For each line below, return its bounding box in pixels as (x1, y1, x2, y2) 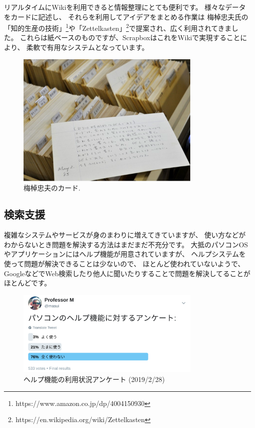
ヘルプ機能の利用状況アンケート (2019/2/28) (24, 374, 165, 384)
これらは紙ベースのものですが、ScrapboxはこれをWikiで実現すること (20, 32, 240, 43)
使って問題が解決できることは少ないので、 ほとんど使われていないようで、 (4, 258, 245, 268)
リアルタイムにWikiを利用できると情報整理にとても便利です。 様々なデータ (4, 2, 246, 12)
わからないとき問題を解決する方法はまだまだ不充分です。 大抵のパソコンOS (4, 239, 248, 249)
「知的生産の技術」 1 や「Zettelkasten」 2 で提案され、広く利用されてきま (4, 22, 232, 33)
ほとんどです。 (4, 278, 51, 288)
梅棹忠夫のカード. (24, 183, 80, 193)
